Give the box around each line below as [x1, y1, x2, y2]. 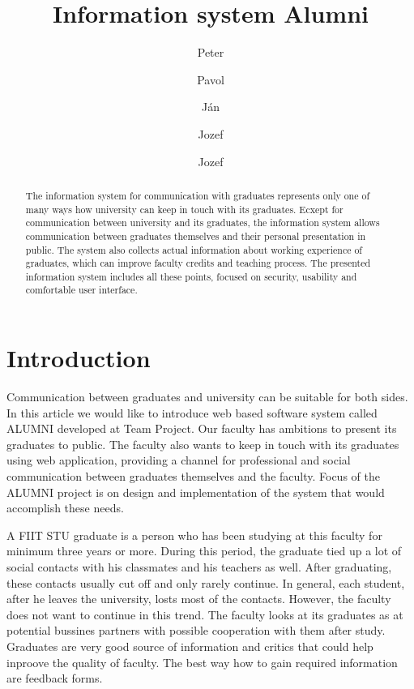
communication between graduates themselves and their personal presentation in [25, 229, 366, 242]
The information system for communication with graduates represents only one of [25, 188, 370, 202]
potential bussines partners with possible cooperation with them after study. [6, 622, 386, 639]
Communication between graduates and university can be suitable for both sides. [6, 388, 408, 405]
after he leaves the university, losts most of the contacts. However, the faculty [6, 590, 391, 607]
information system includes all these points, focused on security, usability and [25, 269, 357, 283]
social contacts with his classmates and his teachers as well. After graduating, [6, 558, 392, 576]
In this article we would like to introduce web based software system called [6, 404, 378, 421]
